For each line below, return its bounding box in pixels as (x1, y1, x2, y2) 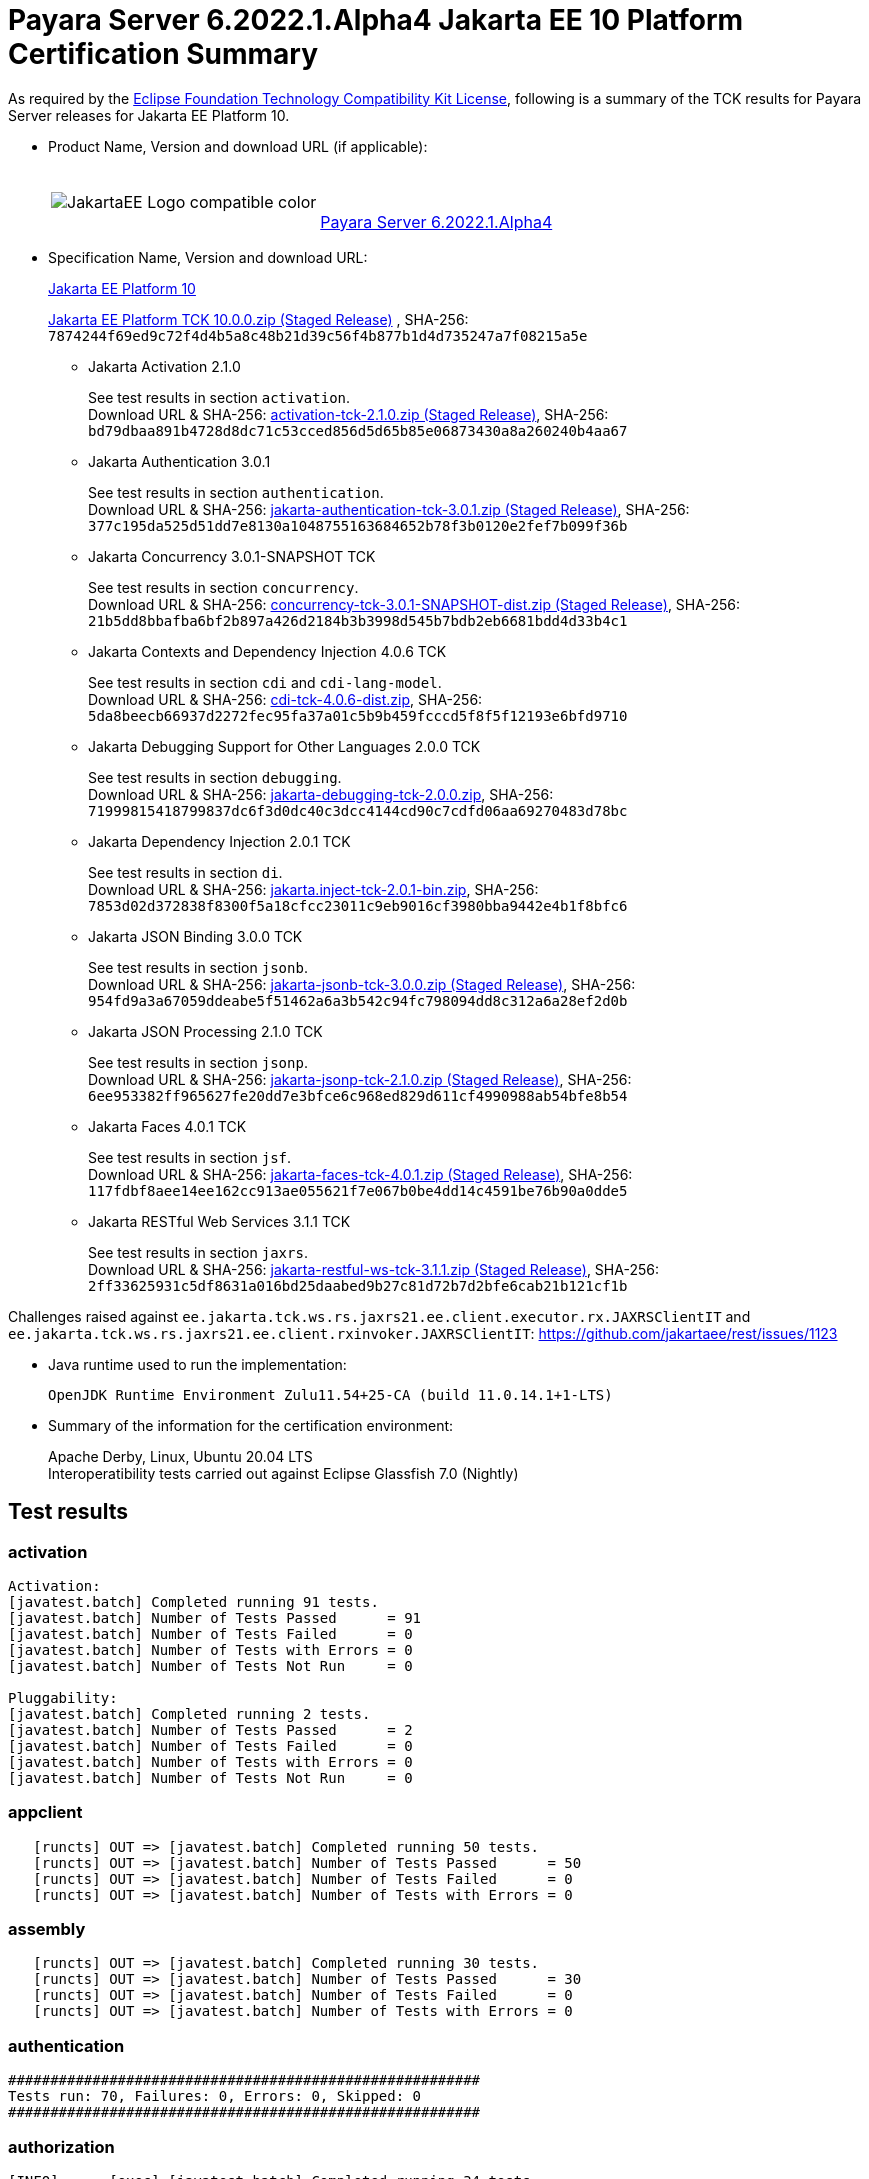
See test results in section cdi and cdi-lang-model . (88, 673, 442, 691)
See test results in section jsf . (88, 1148, 292, 1166)
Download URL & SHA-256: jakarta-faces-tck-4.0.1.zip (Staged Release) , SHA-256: (88, 1165, 633, 1183)
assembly (8, 1919, 86, 1940)
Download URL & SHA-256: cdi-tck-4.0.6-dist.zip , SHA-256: (88, 690, 483, 708)
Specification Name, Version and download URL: (48, 248, 368, 266)
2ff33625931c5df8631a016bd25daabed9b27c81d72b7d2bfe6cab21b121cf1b (88, 1277, 628, 1294)
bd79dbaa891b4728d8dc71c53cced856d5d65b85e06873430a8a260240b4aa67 (88, 422, 628, 439)
